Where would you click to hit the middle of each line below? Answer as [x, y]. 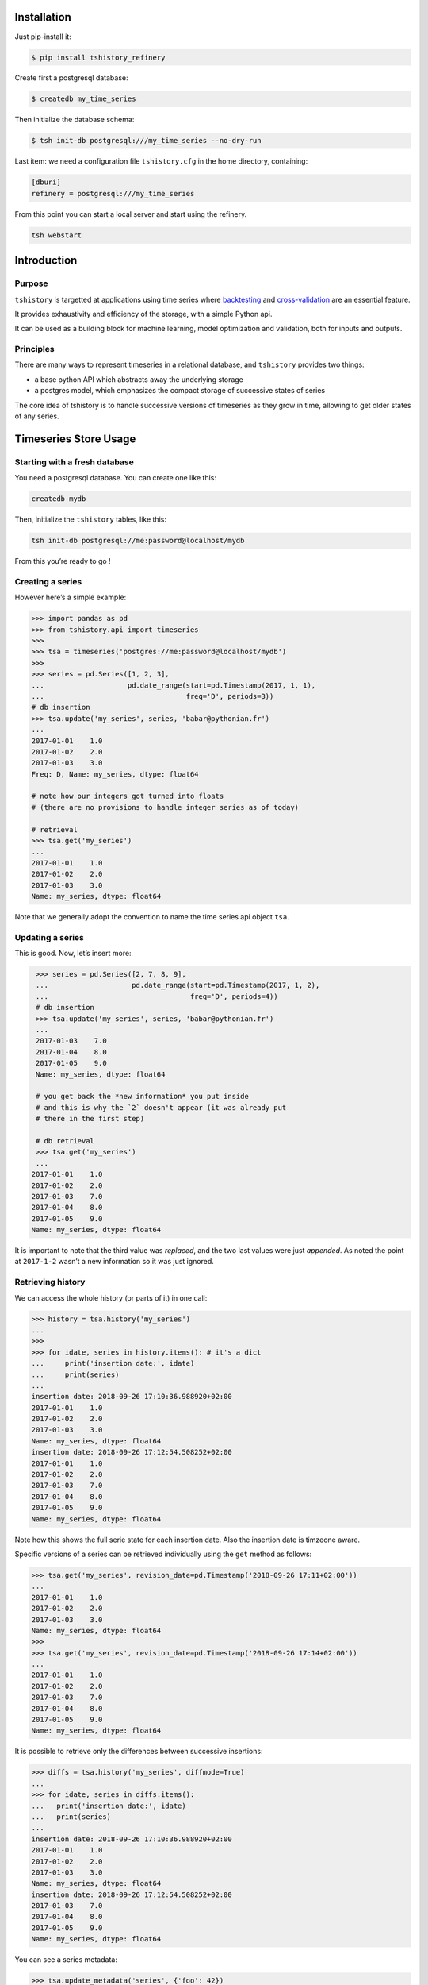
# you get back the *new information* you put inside [142, 1097]
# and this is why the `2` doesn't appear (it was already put [161, 1107]
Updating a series [50, 937]
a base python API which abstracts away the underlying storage [139, 379]
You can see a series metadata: [66, 1960]
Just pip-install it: [43, 37]
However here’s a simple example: [71, 597]
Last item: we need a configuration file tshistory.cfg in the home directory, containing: [161, 161]
